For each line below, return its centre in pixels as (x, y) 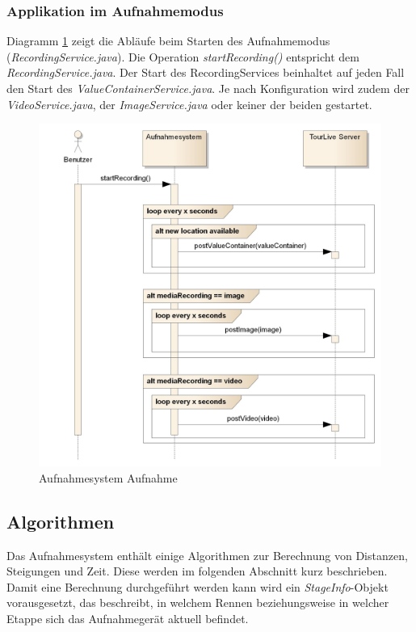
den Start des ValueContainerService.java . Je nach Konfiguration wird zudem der (208, 88)
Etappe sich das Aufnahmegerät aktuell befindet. (128, 618)
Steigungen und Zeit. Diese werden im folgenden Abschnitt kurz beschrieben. (197, 571)
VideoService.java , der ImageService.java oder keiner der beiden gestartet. (189, 104)
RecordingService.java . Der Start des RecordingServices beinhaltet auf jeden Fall (206, 72)
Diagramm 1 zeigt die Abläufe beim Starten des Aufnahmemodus (168, 41)
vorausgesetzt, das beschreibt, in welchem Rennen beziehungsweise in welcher (198, 603)
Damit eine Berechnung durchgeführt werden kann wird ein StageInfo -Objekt (197, 586)
